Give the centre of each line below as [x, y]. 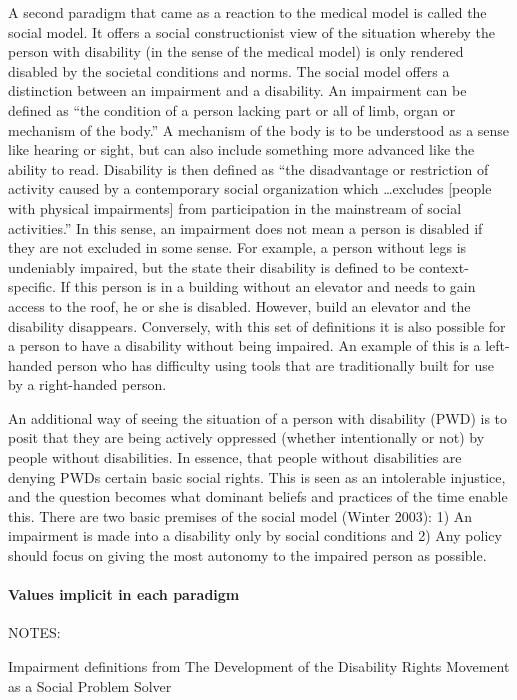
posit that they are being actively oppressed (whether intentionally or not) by [246, 437]
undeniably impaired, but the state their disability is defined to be [211, 266]
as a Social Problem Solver [90, 685]
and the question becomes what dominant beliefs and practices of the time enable [258, 496]
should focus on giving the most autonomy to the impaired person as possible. [247, 555]
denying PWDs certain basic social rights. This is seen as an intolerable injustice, [257, 476]
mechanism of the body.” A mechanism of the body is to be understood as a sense [259, 129]
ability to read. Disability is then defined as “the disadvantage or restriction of [248, 168]
